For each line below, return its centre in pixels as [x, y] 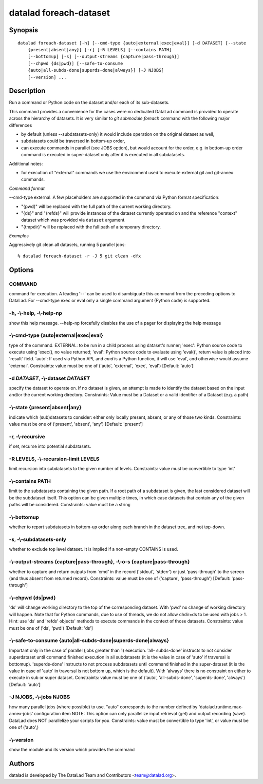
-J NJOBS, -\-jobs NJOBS [39, 697]
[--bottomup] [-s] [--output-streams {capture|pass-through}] [103, 57]
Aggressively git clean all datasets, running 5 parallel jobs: [67, 245]
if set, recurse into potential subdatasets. [50, 446]
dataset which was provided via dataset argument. [74, 220]
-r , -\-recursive [27, 436]
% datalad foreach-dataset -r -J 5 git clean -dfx [79, 256]
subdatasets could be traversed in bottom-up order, [73, 141]
